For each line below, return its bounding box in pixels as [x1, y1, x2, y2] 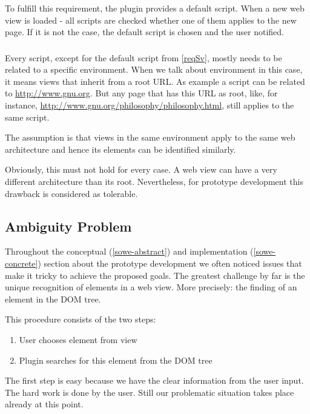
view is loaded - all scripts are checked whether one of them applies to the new [5, 13, 297, 26]
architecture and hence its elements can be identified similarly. [5, 142, 236, 155]
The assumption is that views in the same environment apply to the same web [5, 131, 295, 144]
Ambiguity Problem [5, 216, 132, 235]
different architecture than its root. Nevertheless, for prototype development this [5, 175, 303, 188]
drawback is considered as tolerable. [5, 187, 138, 199]
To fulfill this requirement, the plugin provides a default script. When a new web [5, 2, 305, 14]
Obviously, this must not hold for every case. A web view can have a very [5, 163, 277, 176]
